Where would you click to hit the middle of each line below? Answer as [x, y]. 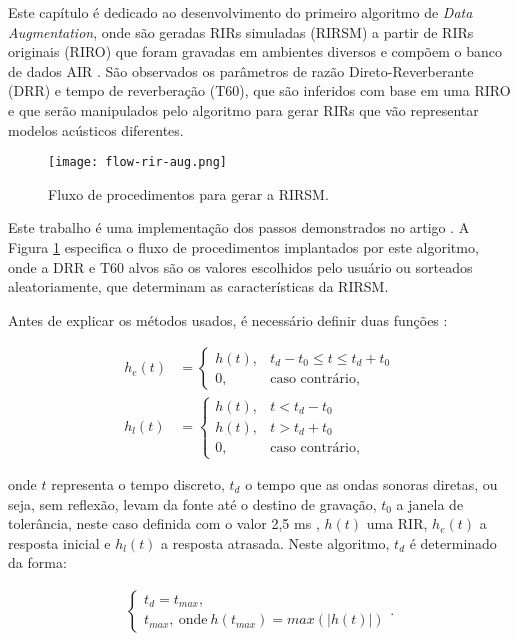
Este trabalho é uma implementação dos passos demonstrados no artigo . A [239, 227]
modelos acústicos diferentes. [96, 129]
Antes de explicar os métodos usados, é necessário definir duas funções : [228, 319]
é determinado [453, 542]
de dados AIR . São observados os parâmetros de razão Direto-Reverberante [241, 70]
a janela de [430, 503]
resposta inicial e [59, 542]
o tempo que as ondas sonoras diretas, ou [371, 484]
